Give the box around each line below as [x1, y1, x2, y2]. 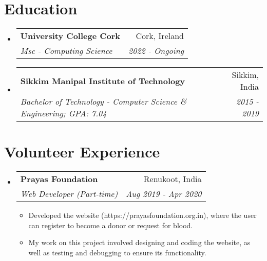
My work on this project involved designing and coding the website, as [28, 237, 251, 248]
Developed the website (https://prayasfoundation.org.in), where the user [28, 210, 257, 220]
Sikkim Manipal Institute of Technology [20, 74, 185, 87]
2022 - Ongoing [128, 45, 184, 57]
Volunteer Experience [4, 141, 160, 162]
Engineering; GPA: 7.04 [20, 107, 107, 119]
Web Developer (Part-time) [20, 188, 118, 200]
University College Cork [20, 30, 121, 42]
